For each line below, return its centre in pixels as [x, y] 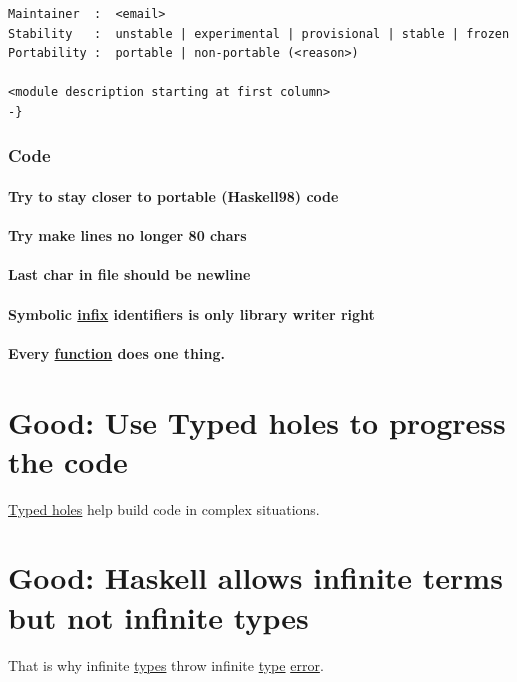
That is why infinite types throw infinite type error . [166, 664]
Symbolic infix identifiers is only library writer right [191, 313]
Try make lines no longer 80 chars [127, 235]
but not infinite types [158, 616]
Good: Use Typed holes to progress [257, 421]
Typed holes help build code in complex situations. [164, 508]
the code [68, 460]
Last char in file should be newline [129, 274]
